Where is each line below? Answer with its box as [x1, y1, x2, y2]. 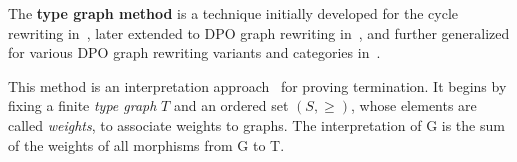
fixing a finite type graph [8, 95, 157, 116]
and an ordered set [173, 95, 289, 116]
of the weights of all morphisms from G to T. [8, 134, 285, 155]
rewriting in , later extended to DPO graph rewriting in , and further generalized [8, 22, 510, 43]
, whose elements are [351, 95, 477, 116]
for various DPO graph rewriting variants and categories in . [8, 42, 381, 63]
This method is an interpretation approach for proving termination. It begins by [8, 75, 507, 96]
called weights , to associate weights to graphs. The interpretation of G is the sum [8, 114, 505, 135]
